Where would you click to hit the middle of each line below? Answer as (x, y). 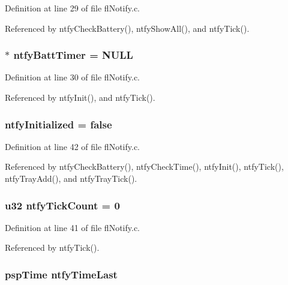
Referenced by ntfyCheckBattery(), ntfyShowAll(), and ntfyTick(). (127, 28)
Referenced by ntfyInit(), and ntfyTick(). (80, 97)
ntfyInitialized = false (58, 124)
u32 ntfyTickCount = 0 (62, 205)
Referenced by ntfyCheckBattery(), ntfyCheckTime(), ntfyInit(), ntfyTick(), (144, 166)
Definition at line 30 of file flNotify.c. (73, 77)
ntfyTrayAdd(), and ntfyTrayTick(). (71, 178)
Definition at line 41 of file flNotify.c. (73, 227)
